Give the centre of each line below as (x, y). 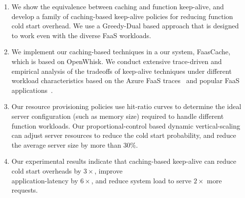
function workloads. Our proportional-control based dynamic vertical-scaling (126, 125)
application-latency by (45, 180)
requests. (25, 190)
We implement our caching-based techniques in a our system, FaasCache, (121, 52)
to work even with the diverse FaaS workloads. (81, 35)
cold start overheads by (46, 170)
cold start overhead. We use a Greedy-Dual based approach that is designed (125, 26)
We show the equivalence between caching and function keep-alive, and (118, 6)
